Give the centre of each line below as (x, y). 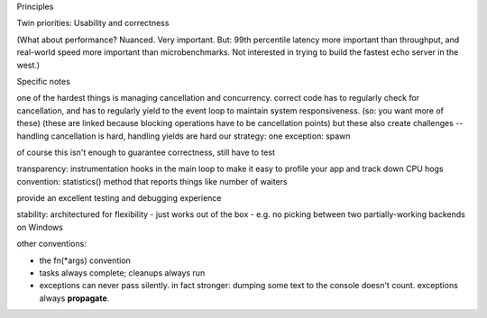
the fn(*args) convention (85, 260)
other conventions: (52, 244)
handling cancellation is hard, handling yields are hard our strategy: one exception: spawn (184, 136)
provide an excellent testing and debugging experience (119, 198)
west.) (28, 65)
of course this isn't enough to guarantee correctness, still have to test (146, 152)
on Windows (40, 227)
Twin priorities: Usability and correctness (93, 23)
